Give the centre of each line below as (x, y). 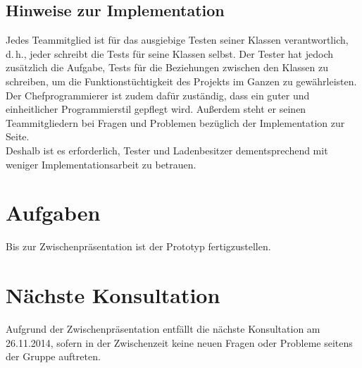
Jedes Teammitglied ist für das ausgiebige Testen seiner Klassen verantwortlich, (177, 40)
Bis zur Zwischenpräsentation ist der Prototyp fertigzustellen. (138, 246)
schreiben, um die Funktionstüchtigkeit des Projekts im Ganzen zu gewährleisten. (181, 81)
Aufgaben (53, 213)
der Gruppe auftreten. (53, 356)
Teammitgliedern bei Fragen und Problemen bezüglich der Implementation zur (175, 122)
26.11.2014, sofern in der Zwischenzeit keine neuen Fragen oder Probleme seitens (179, 342)
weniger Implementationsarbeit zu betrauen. (101, 164)
